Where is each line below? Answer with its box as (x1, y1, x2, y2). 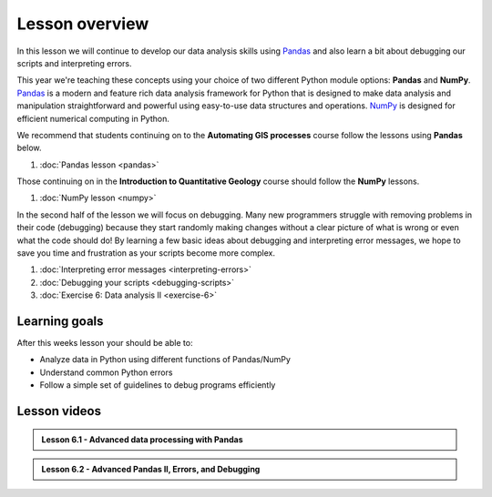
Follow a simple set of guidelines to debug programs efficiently (39, 380, 276, 390)
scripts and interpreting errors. (16, 57, 132, 68)
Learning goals (16, 314, 104, 329)
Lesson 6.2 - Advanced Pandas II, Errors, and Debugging (41, 464, 261, 475)
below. (16, 142, 42, 154)
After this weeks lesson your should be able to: (16, 338, 193, 349)
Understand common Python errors (39, 367, 173, 378)
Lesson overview (16, 14, 149, 34)
